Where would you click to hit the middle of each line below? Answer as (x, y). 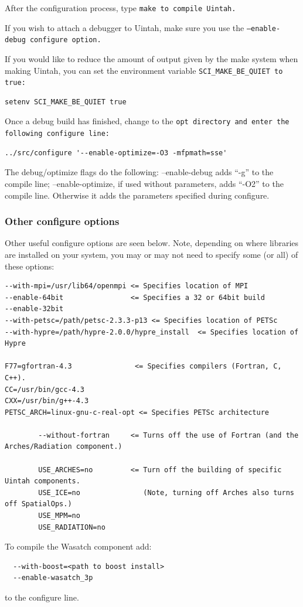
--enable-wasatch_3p (53, 578)
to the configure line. (42, 597)
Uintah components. (42, 481)
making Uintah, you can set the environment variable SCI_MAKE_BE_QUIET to (144, 70)
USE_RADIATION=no (72, 527)
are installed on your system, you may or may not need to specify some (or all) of (151, 254)
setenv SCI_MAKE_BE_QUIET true (66, 102)
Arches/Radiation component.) (64, 447)
